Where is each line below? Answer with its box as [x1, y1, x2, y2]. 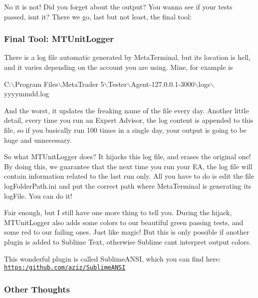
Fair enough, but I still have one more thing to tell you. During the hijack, [4, 207, 232, 218]
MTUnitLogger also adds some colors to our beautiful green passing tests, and [4, 217, 244, 227]
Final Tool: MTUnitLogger [4, 32, 114, 45]
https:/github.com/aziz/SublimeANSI [4, 264, 126, 272]
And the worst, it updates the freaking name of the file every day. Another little [4, 105, 249, 115]
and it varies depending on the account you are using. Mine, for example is [4, 62, 233, 72]
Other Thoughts [4, 283, 70, 295]
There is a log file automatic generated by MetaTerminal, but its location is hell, [4, 52, 251, 62]
